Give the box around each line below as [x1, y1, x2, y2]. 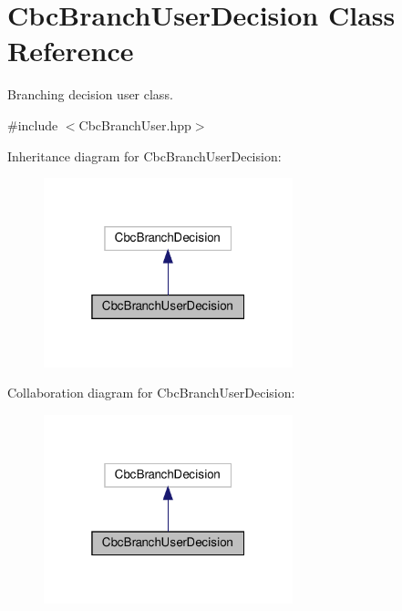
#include [7, 115, 58, 134]
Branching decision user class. [7, 85, 173, 104]
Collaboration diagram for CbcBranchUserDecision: [7, 383, 295, 402]
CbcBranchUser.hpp [78, 115, 191, 134]
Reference [7, 32, 134, 69]
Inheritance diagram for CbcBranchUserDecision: [7, 146, 282, 165]
